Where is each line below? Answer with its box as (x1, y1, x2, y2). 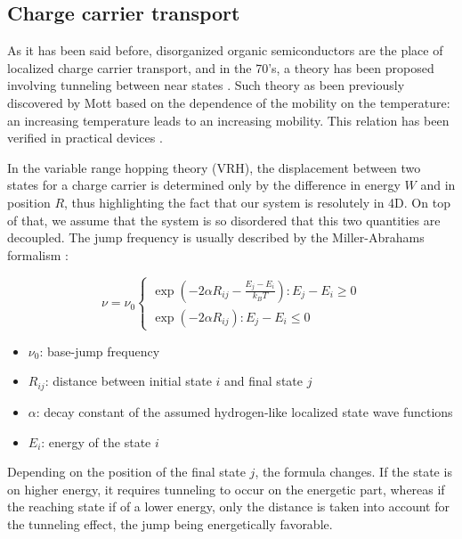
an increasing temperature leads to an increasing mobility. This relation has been (7, 110, 450, 129)
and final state (224, 372, 303, 390)
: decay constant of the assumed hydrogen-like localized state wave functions (36, 402, 453, 421)
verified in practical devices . (7, 128, 163, 147)
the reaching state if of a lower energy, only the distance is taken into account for (7, 497, 450, 516)
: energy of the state (41, 432, 151, 451)
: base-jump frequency (39, 341, 160, 360)
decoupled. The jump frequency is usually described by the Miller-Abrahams (7, 228, 425, 247)
